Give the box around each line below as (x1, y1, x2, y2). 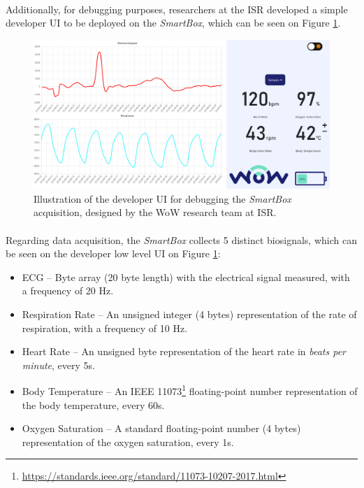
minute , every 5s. (22, 357, 95, 372)
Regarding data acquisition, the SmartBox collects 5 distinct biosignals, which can (6, 232, 357, 247)
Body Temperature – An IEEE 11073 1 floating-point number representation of (22, 382, 358, 398)
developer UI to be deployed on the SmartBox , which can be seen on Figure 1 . (6, 15, 341, 30)
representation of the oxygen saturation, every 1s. (22, 434, 234, 449)
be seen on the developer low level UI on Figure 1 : (6, 246, 221, 261)
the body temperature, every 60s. (22, 397, 165, 412)
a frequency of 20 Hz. (22, 283, 114, 298)
